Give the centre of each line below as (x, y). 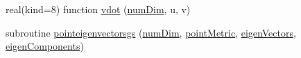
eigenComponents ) (45, 46)
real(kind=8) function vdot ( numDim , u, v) (98, 9)
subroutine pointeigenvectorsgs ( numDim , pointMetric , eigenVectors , (151, 32)
